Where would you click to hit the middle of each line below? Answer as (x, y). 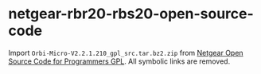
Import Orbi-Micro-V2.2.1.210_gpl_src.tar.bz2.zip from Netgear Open (126, 53)
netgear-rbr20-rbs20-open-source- (131, 14)
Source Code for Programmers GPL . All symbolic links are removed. (119, 61)
